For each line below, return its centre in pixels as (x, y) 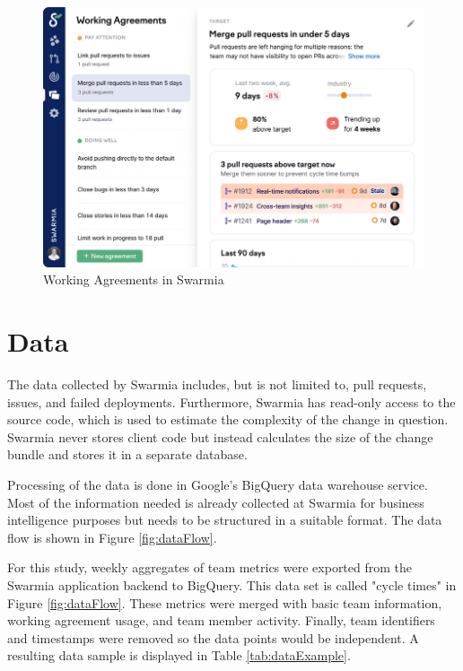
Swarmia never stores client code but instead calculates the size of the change (220, 436)
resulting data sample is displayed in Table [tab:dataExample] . (179, 655)
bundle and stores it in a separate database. (127, 454)
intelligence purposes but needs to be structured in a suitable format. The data (225, 520)
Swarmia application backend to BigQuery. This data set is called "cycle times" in (232, 584)
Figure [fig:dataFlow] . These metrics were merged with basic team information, (225, 602)
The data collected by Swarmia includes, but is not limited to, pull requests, (217, 383)
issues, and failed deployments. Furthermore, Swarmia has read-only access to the (231, 401)
